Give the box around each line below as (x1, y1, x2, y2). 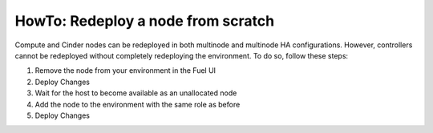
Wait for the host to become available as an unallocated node (34, 88, 237, 98)
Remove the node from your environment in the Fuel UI (34, 66, 216, 75)
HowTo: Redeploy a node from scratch (14, 12, 275, 30)
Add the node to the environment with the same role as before (34, 99, 241, 109)
